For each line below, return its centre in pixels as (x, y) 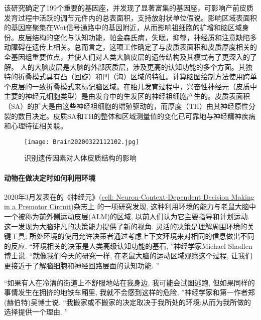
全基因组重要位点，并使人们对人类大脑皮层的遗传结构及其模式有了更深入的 (127, 56)
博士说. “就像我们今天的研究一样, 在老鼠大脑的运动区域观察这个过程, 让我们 (128, 256)
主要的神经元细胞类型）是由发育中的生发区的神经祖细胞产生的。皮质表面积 (127, 96)
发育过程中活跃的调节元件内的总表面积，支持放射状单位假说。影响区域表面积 (130, 17)
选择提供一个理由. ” (36, 312)
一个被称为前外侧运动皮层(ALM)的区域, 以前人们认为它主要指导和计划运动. (127, 216)
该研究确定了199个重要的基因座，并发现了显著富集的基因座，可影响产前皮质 (129, 8)
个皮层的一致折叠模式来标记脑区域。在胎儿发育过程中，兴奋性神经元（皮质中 (130, 86)
